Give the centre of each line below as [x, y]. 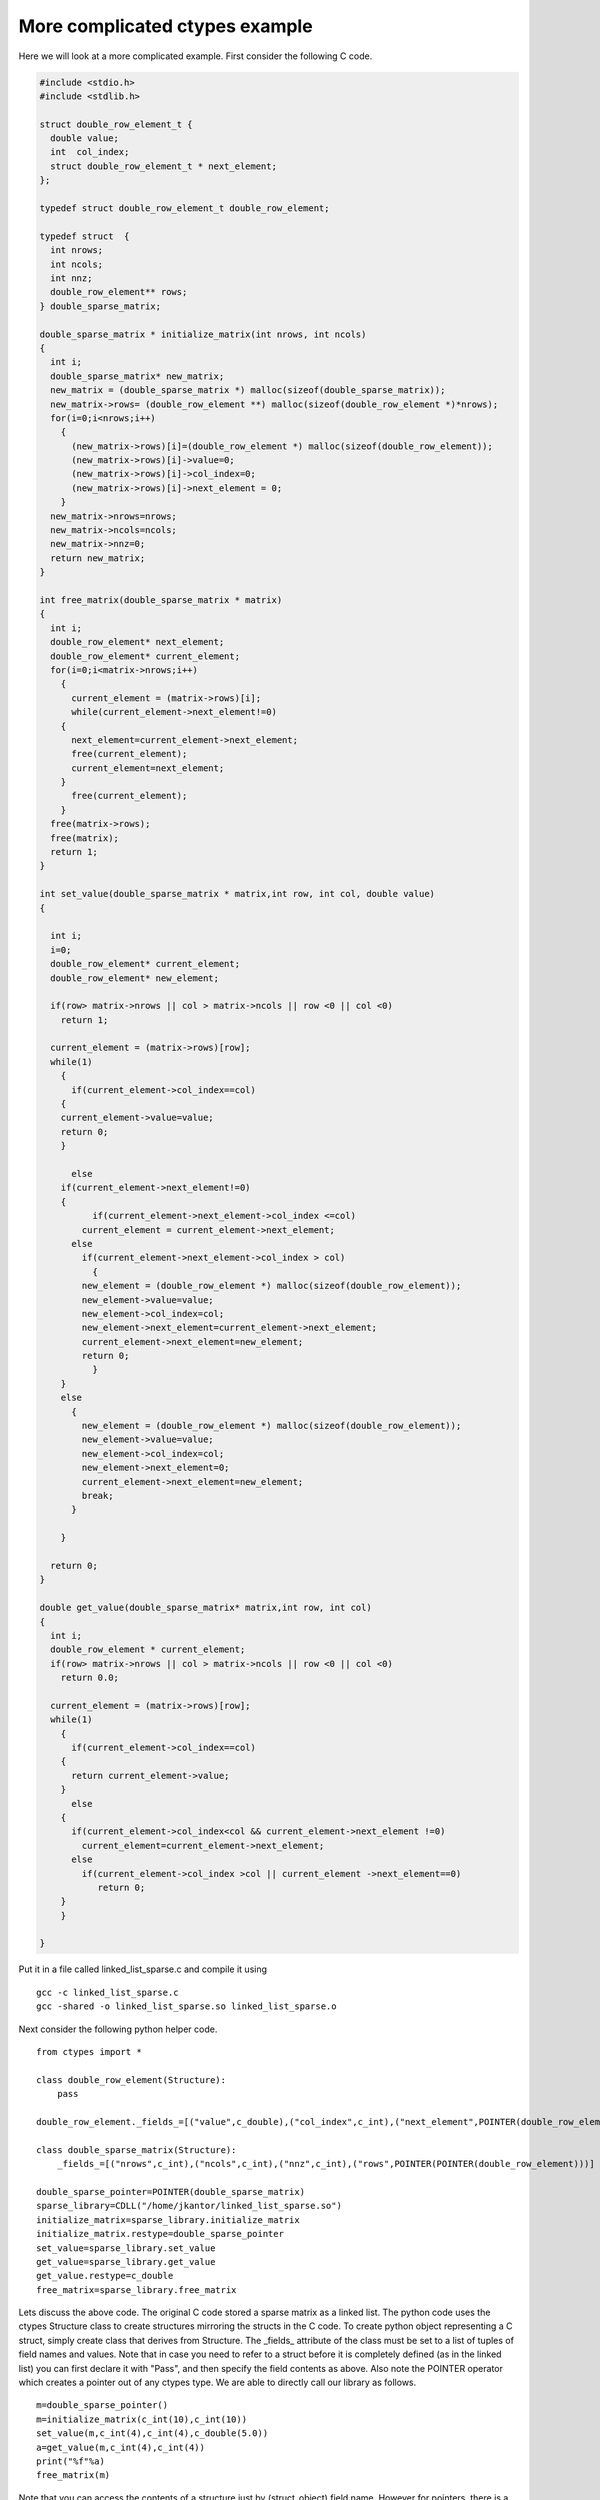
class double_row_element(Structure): [131, 2079]
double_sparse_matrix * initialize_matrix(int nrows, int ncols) [203, 334]
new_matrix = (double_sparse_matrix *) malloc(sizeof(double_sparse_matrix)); [248, 390]
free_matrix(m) [73, 2475]
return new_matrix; [98, 558]
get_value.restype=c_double [105, 2276]
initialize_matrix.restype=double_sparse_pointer [160, 2234]
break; [97, 1495]
